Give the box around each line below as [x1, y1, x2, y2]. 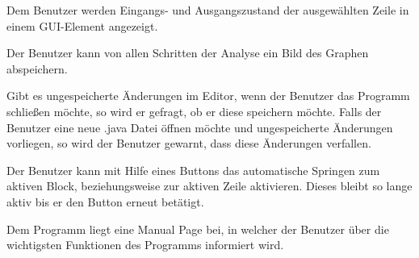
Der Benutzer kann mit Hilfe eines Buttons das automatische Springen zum [6, 161, 380, 178]
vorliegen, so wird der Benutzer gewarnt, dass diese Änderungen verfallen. [6, 135, 371, 152]
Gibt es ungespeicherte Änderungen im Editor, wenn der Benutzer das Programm [6, 87, 410, 104]
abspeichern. [6, 60, 68, 77]
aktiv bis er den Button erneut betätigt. [6, 193, 204, 210]
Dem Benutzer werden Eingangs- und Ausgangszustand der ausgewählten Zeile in [6, 2, 409, 18]
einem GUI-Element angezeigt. [6, 17, 158, 34]
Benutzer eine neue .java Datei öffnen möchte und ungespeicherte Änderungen [6, 119, 393, 135]
